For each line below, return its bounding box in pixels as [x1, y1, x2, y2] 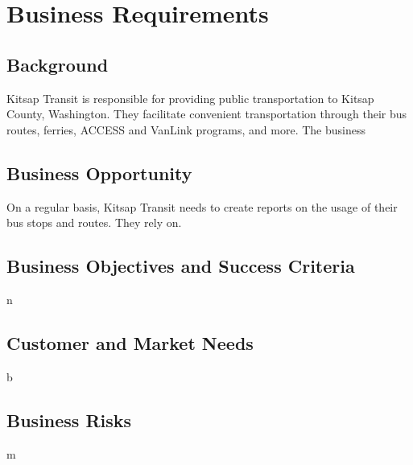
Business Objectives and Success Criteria [6, 253, 355, 278]
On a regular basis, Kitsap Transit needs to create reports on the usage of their [6, 198, 398, 215]
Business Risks [6, 407, 132, 432]
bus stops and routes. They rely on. [6, 214, 182, 231]
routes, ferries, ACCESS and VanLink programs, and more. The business [6, 121, 366, 138]
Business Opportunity [6, 160, 192, 185]
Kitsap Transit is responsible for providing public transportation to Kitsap [6, 89, 374, 106]
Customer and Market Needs [6, 330, 254, 355]
